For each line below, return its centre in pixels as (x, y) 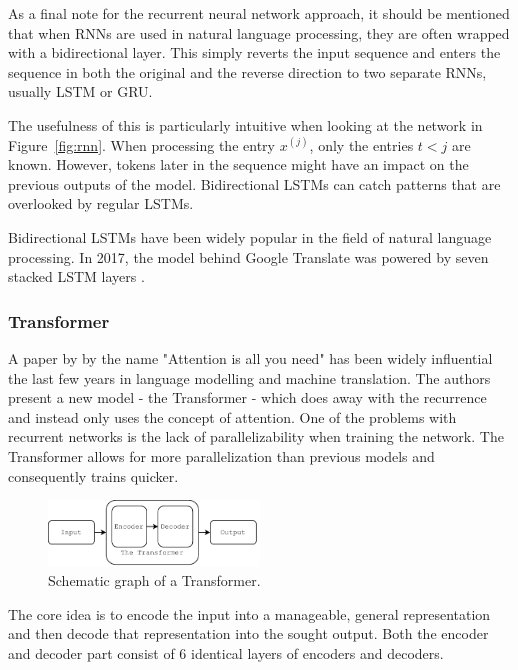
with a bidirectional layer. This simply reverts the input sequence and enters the (254, 52)
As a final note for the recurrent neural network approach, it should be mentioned (259, 13)
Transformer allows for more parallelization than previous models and (221, 455)
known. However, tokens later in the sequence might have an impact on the (238, 164)
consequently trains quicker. (93, 475)
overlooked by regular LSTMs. (101, 203)
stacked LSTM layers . (76, 276)
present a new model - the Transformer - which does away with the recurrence (247, 397)
